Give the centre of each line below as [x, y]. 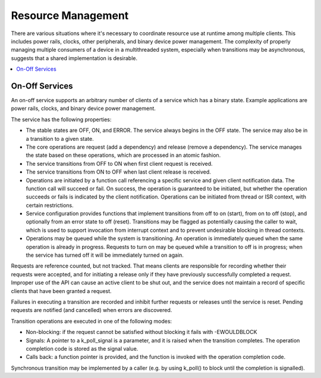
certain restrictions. [50, 205]
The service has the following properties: [61, 119]
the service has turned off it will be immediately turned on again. [105, 255]
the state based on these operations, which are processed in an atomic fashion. [123, 155]
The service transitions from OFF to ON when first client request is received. [119, 163]
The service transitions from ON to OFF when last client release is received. [118, 172]
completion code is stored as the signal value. [82, 348]
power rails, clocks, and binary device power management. [83, 108]
